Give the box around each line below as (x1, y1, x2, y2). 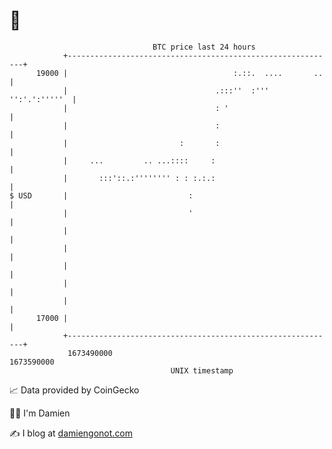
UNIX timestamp (170, 365, 234, 376)
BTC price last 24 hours (152, 42, 256, 52)
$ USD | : (9, 190, 194, 201)
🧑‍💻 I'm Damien (9, 407, 71, 419)
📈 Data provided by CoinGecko (9, 384, 140, 396)
